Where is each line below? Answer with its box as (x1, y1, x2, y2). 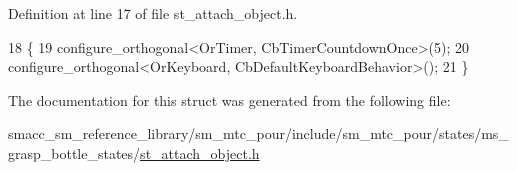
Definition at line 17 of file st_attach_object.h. (8, 3, 298, 23)
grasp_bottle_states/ (8, 142, 141, 163)
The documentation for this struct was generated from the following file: (8, 89, 451, 110)
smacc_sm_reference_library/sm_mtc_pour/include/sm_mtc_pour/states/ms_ (8, 123, 509, 144)
